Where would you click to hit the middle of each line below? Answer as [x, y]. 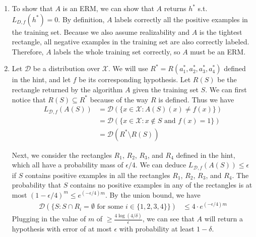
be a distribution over [67, 68]
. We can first [226, 89]
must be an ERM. [218, 51]
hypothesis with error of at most [62, 229]
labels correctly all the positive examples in [181, 19]
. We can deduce [161, 165]
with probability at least [157, 229]
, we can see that [168, 219]
